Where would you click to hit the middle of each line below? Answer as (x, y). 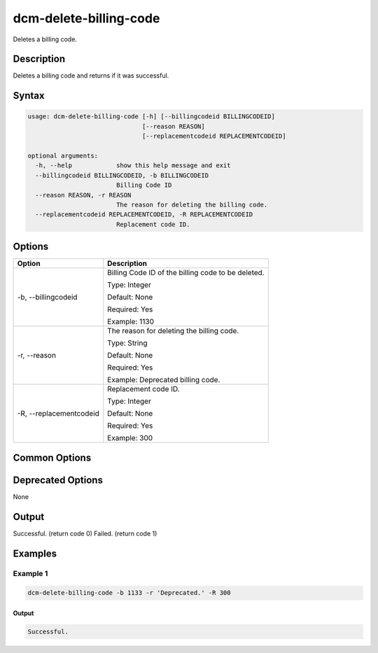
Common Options (52, 457)
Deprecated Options (58, 480)
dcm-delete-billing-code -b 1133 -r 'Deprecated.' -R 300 (129, 593)
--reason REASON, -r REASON (83, 195)
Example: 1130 (131, 322)
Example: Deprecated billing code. (164, 380)
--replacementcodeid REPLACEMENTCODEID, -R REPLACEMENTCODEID (144, 215)
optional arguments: (63, 156)
